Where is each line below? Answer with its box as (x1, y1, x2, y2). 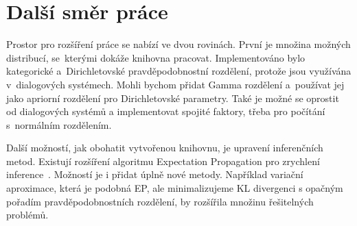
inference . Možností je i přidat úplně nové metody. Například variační (6, 167, 303, 181)
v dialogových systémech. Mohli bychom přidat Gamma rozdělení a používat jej (6, 77, 345, 91)
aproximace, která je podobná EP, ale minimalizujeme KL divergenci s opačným (6, 181, 343, 195)
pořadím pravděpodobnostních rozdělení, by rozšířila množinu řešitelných (6, 194, 314, 208)
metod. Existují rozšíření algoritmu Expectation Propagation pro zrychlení (6, 153, 320, 168)
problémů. (6, 208, 49, 222)
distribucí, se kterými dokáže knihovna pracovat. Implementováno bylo (6, 50, 306, 64)
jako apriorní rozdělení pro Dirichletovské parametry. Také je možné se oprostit (6, 90, 339, 105)
